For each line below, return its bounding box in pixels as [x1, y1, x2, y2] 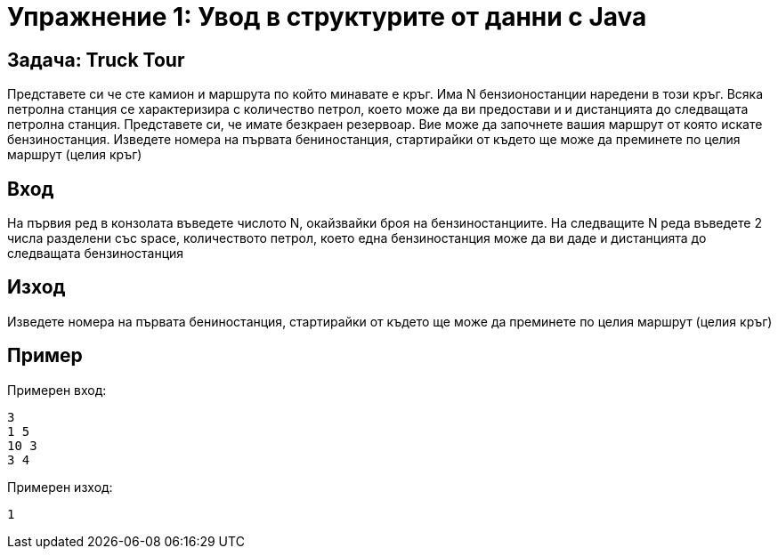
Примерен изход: [7, 479, 113, 495]
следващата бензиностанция [7, 246, 184, 262]
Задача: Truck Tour [7, 48, 185, 71]
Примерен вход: [7, 382, 107, 398]
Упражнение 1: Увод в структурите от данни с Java [7, 2, 647, 32]
